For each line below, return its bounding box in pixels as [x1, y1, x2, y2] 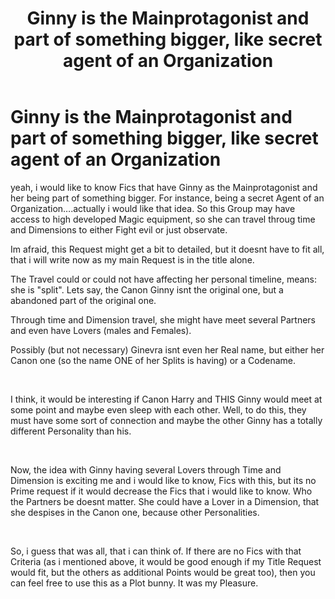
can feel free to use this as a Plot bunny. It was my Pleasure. [10, 577, 259, 589]
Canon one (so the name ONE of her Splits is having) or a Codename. [10, 354, 297, 366]
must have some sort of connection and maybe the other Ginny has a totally [10, 414, 323, 426]
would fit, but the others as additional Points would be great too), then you [10, 566, 316, 578]
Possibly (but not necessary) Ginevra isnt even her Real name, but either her [10, 343, 325, 356]
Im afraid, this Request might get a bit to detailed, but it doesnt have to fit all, [10, 243, 325, 255]
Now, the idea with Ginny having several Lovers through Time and [10, 463, 282, 476]
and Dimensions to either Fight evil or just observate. [10, 223, 228, 236]
